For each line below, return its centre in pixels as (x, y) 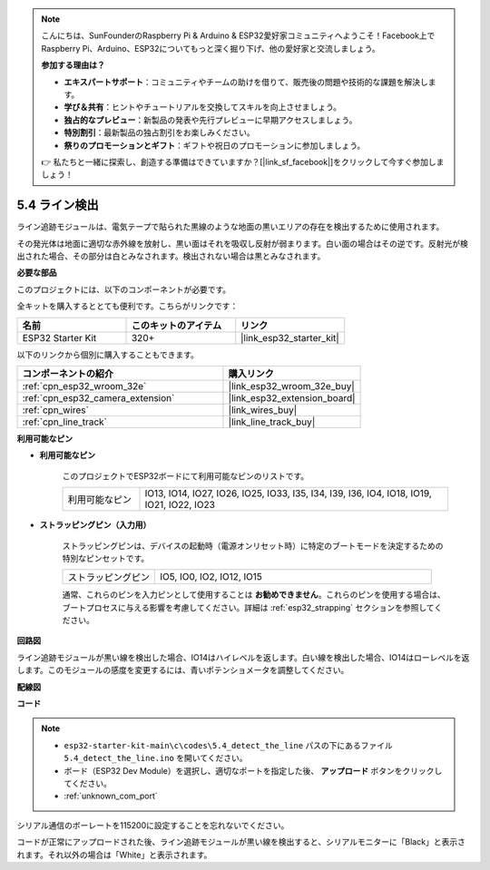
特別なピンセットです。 (106, 558)
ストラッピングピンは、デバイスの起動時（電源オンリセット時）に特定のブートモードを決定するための (253, 545)
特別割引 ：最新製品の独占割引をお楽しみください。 (159, 132)
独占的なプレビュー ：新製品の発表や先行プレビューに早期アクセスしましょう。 (211, 120)
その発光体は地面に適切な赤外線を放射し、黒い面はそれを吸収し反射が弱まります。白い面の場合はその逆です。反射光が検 (243, 243)
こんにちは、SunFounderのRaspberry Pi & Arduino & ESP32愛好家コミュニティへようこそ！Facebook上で (238, 35)
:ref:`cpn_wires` (56, 410)
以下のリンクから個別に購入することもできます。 (108, 355)
